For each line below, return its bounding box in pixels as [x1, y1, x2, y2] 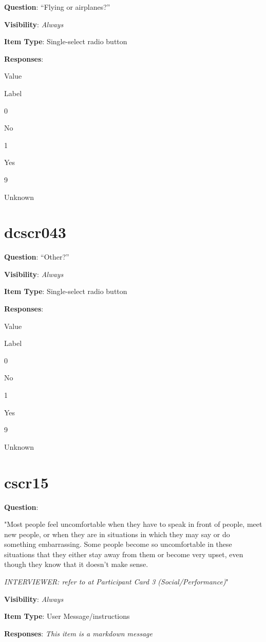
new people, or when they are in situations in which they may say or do [4, 528, 230, 539]
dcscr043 [4, 222, 66, 243]
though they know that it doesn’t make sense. [4, 559, 148, 570]
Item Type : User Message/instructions [4, 611, 130, 621]
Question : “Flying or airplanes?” [4, 2, 110, 12]
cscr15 [4, 471, 49, 492]
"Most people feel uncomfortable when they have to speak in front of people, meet [4, 519, 262, 529]
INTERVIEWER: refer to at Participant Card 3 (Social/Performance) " [4, 576, 229, 587]
